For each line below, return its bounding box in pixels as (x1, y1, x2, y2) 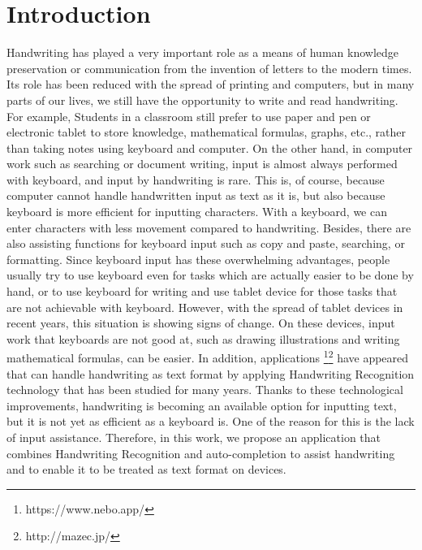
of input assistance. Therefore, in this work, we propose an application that (6, 429, 381, 446)
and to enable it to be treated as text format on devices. (6, 461, 286, 478)
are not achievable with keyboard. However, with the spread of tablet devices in (6, 298, 403, 315)
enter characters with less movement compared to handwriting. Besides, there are (6, 219, 411, 236)
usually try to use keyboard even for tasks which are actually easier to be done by (6, 266, 414, 284)
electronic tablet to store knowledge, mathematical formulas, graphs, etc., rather (6, 123, 406, 141)
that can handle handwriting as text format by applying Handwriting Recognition (6, 365, 415, 382)
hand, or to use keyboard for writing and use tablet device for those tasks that (6, 283, 398, 300)
